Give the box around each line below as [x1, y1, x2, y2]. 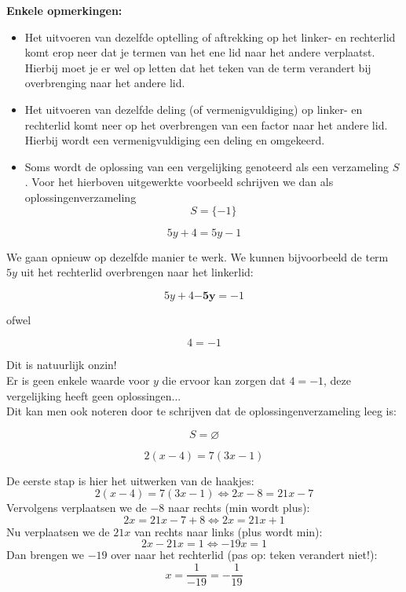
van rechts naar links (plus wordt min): [134, 523, 323, 539]
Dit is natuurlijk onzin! [6, 356, 117, 373]
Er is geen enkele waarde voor [6, 371, 150, 388]
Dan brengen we [6, 546, 85, 563]
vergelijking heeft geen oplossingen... [6, 387, 181, 404]
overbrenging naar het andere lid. [24, 75, 185, 91]
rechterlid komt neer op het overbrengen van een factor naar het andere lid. [24, 116, 388, 133]
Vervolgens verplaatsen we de [6, 499, 147, 516]
